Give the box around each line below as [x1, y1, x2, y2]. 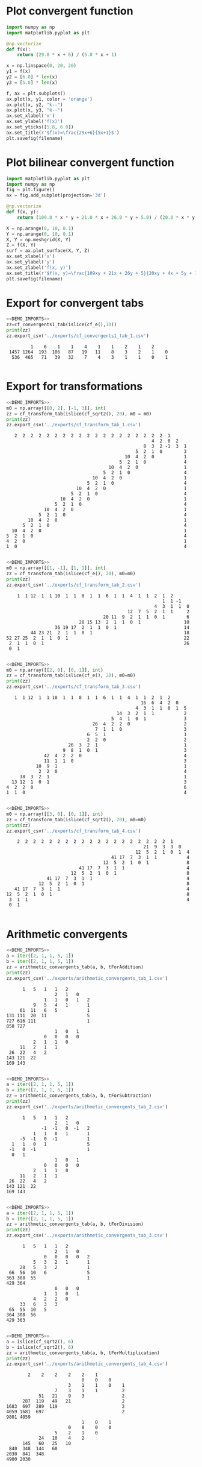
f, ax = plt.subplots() [6, 90, 66, 96]
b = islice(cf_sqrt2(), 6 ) [6, 1344, 74, 1350]
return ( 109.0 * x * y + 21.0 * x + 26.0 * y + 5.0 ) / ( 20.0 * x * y [17, 214, 195, 221]
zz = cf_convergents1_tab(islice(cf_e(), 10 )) [6, 321, 117, 328]
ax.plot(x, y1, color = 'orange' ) [6, 96, 93, 102]
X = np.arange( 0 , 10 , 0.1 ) [6, 225, 74, 232]
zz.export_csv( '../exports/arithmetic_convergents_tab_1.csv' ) [6, 975, 168, 981]
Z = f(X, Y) [6, 242, 36, 248]
